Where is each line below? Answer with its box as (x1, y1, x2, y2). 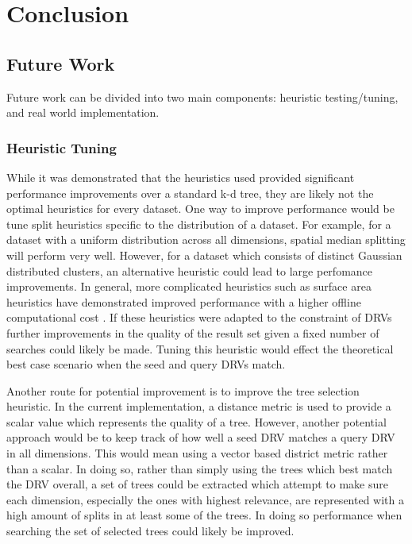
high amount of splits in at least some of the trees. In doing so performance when (6, 507, 402, 523)
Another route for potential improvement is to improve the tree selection (6, 382, 360, 399)
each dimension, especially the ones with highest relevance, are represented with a (6, 491, 404, 507)
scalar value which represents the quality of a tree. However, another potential (6, 413, 387, 430)
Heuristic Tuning (6, 137, 117, 157)
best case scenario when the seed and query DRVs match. (6, 356, 286, 372)
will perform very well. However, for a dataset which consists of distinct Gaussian (6, 246, 402, 263)
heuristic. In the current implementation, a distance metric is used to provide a (6, 398, 391, 415)
